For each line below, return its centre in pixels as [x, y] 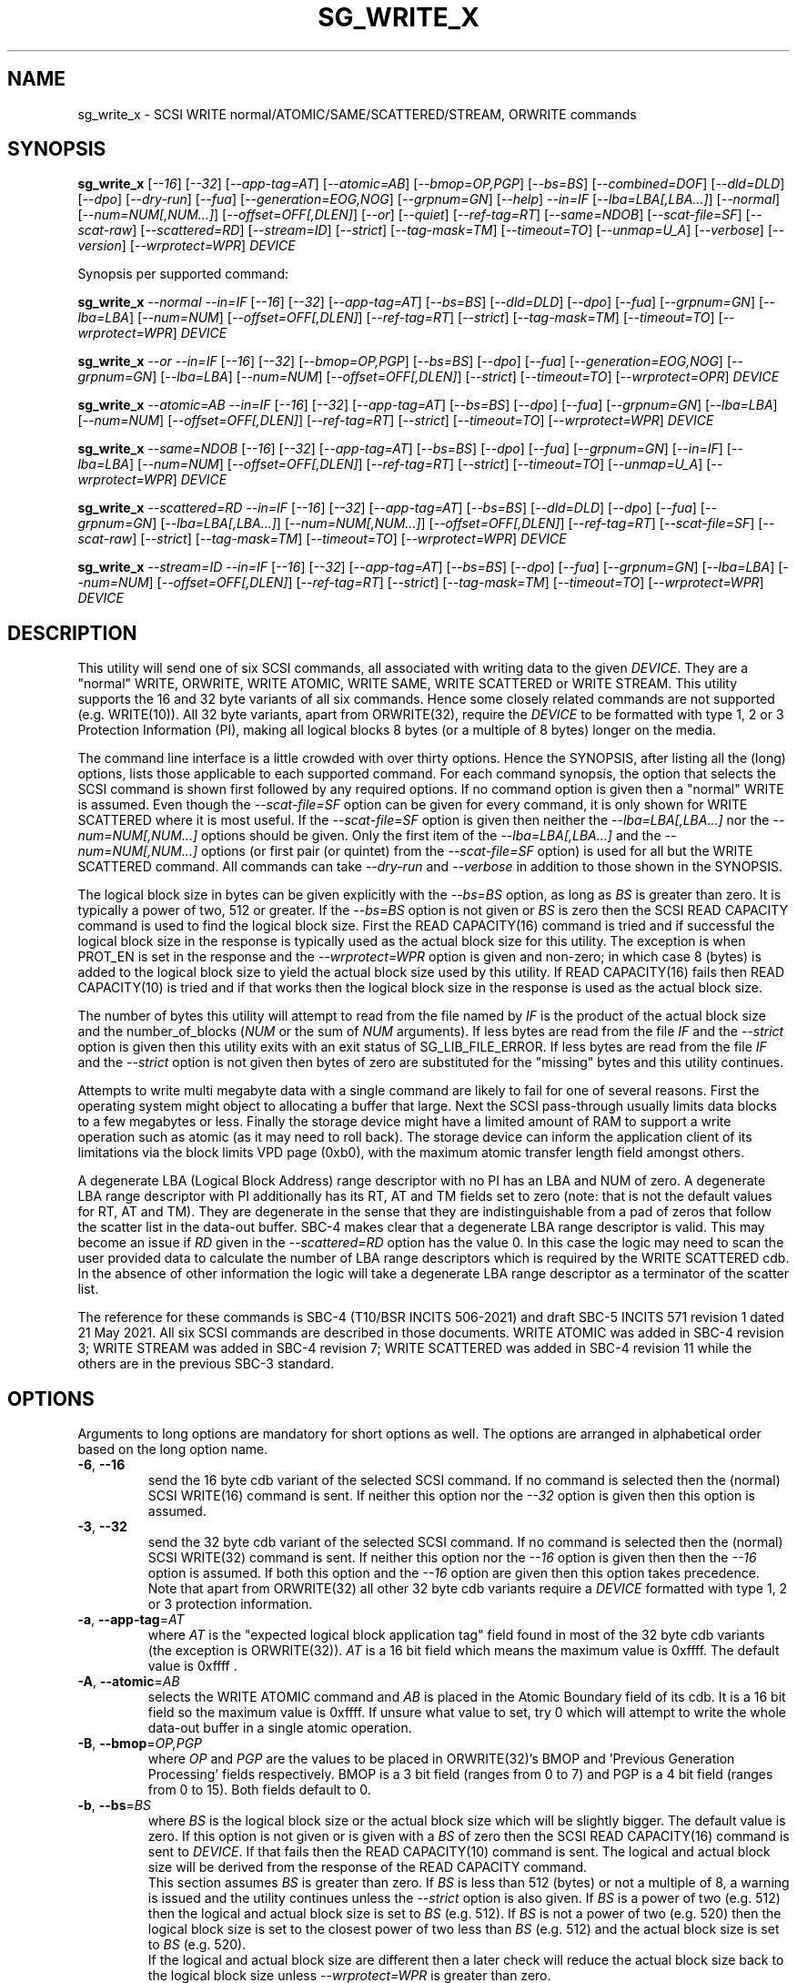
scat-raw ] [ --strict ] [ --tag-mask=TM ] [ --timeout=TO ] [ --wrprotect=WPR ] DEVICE [322, 539]
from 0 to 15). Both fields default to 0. [259, 1790]
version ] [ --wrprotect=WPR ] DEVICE [187, 246]
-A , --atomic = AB [129, 1682]
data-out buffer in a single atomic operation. [280, 1728]
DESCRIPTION [72, 633]
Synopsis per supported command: [183, 274]
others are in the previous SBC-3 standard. [206, 1364]
